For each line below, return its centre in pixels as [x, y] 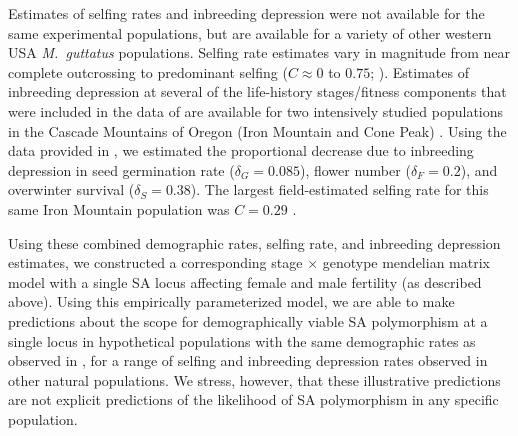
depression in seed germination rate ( [121, 169]
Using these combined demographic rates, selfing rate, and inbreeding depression [254, 242]
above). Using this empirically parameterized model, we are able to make [231, 301]
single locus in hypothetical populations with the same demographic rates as [242, 340]
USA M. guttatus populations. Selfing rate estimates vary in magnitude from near [259, 52]
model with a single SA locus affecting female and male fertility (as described [245, 281]
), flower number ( [355, 169]
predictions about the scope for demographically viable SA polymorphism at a [248, 320]
